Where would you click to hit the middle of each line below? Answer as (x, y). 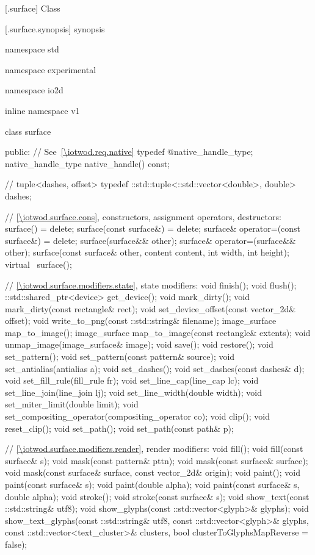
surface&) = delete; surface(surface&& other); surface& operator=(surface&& (150, 240)
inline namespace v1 (42, 110)
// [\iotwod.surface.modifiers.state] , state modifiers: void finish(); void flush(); (151, 285)
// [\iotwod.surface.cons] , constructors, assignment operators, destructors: (143, 216)
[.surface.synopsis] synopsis (55, 28)
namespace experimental (51, 69)
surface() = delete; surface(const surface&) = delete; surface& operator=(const (153, 228)
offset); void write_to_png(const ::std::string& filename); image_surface (141, 320)
